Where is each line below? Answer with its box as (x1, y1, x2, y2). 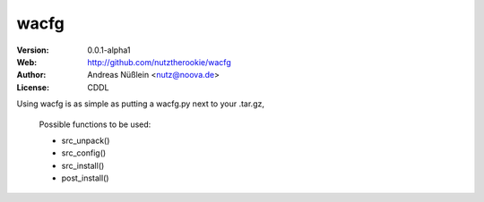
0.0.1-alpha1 (87, 45, 131, 55)
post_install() (61, 173, 109, 183)
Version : (16, 45, 49, 55)
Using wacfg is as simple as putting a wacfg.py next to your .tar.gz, (16, 98, 264, 109)
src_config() (61, 147, 107, 158)
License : (16, 81, 49, 93)
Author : (16, 70, 47, 80)
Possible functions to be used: (39, 119, 151, 130)
